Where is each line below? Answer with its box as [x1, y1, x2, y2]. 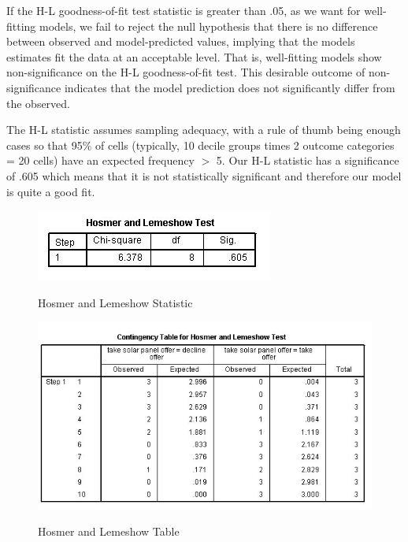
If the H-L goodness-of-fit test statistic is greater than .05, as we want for [6, 2, 361, 18]
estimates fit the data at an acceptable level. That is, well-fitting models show [6, 48, 382, 65]
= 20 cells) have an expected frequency [6, 152, 195, 169]
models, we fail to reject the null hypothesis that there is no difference [39, 17, 378, 34]
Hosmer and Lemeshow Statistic [38, 294, 193, 310]
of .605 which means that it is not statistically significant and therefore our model [6, 167, 402, 184]
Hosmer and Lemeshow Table [38, 523, 180, 540]
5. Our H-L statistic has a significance [216, 152, 399, 169]
